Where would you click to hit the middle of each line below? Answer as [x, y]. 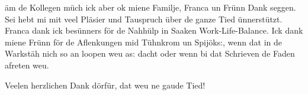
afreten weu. [27, 65]
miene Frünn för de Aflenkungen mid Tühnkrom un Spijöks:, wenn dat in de [144, 42]
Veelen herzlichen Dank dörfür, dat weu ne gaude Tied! [105, 85]
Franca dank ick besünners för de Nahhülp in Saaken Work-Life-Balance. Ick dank [154, 30]
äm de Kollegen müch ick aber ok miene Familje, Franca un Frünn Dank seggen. [150, 7]
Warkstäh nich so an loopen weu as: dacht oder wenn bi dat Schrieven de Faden [150, 53]
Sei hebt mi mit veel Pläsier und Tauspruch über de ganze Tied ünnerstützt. [144, 19]
